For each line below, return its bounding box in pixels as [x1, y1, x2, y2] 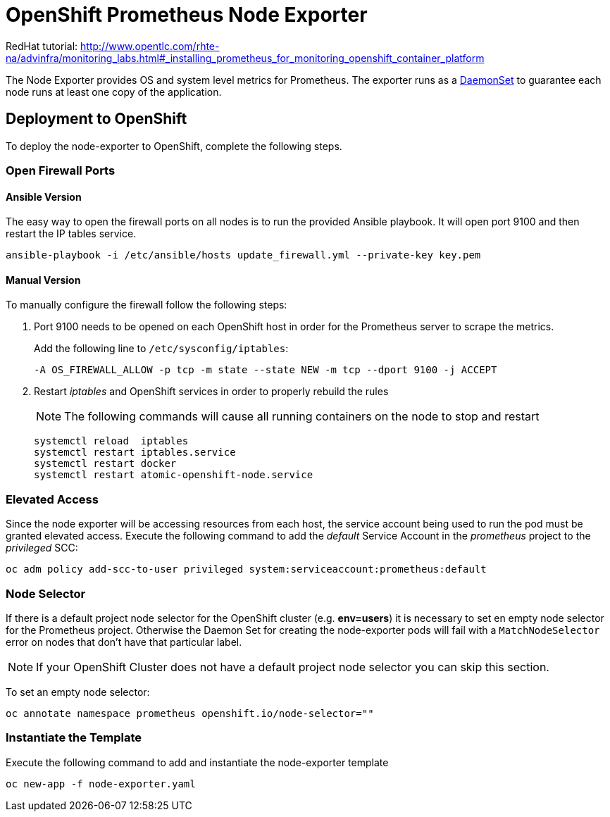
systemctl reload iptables [34, 435, 189, 447]
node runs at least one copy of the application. [6, 85, 222, 98]
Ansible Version [6, 190, 82, 203]
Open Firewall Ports [6, 163, 116, 177]
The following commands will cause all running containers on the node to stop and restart [64, 409, 540, 424]
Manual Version [6, 273, 81, 286]
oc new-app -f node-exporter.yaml [6, 778, 196, 790]
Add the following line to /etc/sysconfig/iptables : [34, 342, 289, 355]
